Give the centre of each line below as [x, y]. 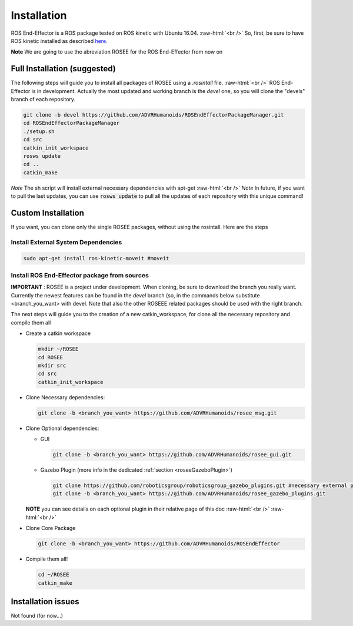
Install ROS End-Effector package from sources [80, 275]
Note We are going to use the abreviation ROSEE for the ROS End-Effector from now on [117, 52]
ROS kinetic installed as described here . [59, 41]
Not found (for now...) [37, 616]
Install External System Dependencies [66, 242]
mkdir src [52, 366]
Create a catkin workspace [58, 333]
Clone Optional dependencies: [62, 428]
